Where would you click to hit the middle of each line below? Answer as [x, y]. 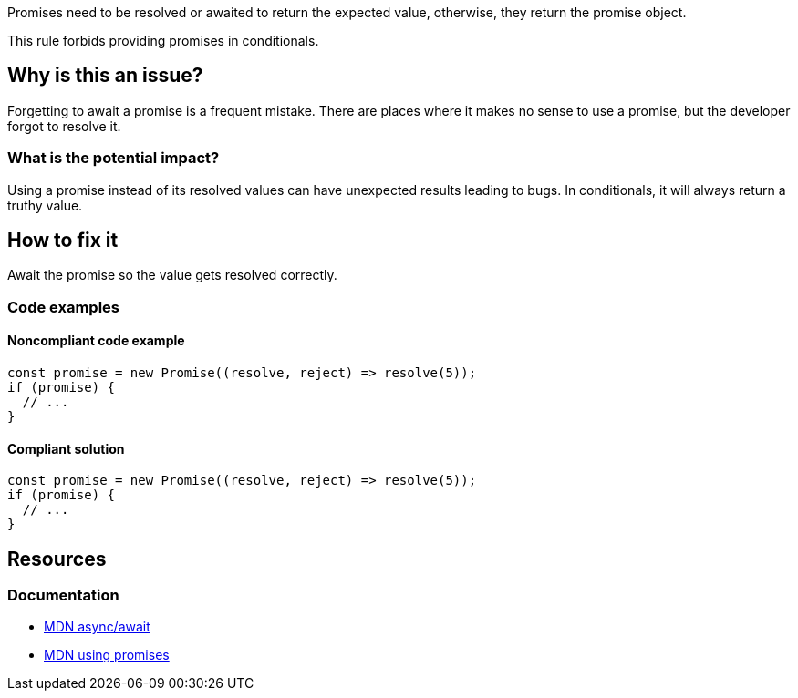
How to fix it [63, 241]
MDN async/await [97, 627]
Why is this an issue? [105, 76]
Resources [57, 559]
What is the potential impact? [114, 158]
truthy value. [45, 205]
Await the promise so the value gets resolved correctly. [172, 275]
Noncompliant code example [96, 341]
